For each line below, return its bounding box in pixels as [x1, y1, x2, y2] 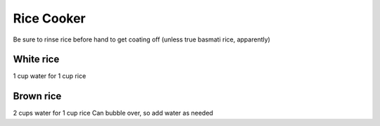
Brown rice [13, 90, 62, 102]
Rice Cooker [13, 11, 86, 26]
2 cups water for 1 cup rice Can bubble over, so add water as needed [13, 109, 214, 118]
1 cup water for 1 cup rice [13, 72, 87, 80]
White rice [13, 53, 60, 65]
